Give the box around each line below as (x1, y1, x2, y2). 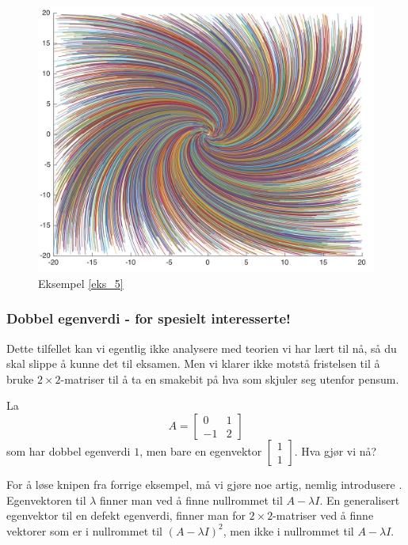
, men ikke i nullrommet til (223, 522, 354, 539)
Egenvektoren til (6, 491, 86, 508)
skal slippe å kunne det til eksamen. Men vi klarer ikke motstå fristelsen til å (6, 355, 380, 372)
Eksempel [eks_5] (38, 274, 124, 291)
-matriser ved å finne (273, 507, 374, 524)
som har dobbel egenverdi (6, 443, 131, 459)
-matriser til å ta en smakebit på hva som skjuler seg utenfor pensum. (60, 370, 399, 387)
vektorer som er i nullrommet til (6, 522, 162, 539)
